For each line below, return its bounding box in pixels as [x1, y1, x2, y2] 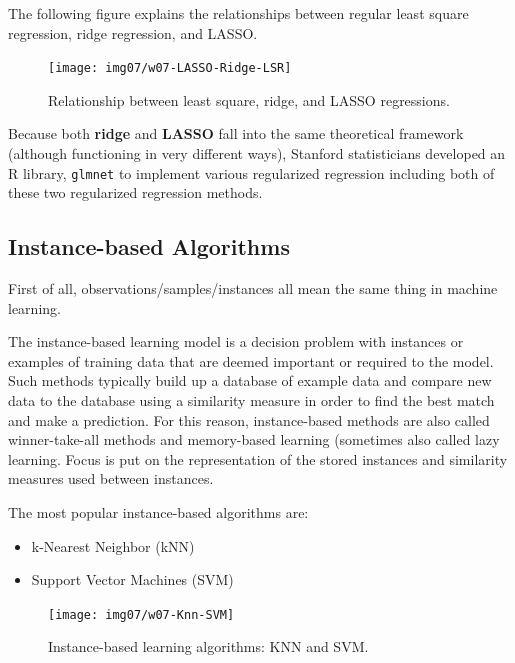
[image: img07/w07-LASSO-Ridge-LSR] [48, 61, 292, 76]
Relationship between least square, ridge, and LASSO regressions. [48, 89, 450, 110]
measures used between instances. [8, 468, 214, 489]
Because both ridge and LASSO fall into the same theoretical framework [8, 123, 464, 144]
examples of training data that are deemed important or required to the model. [8, 350, 494, 371]
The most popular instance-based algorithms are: [8, 502, 309, 523]
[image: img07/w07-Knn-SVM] [48, 607, 235, 622]
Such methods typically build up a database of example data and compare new [8, 370, 492, 391]
